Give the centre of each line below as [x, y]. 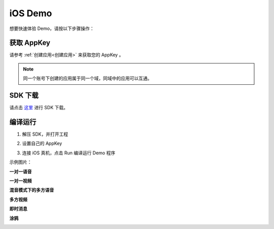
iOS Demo [31, 13]
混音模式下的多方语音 [32, 190]
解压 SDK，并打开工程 [45, 134]
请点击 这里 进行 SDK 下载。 [39, 108]
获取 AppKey [30, 43]
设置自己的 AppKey [42, 143]
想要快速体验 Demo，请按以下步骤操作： [52, 28]
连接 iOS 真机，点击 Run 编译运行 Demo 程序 [69, 153]
